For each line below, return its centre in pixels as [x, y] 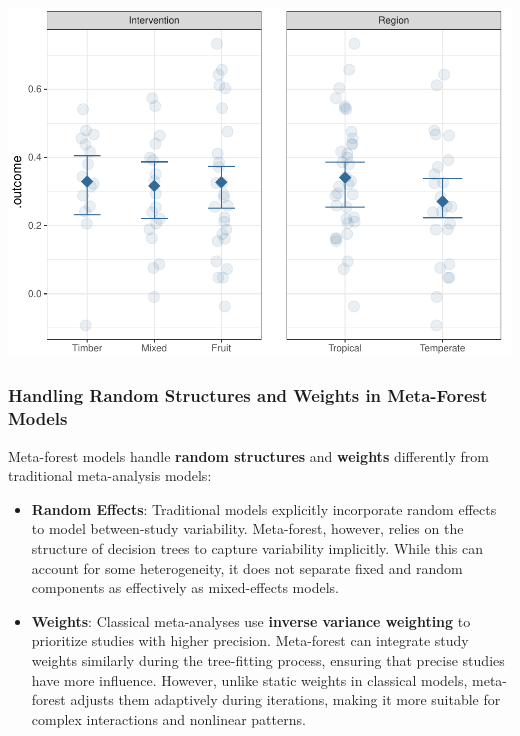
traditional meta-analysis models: [110, 475]
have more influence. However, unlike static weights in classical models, [249, 679]
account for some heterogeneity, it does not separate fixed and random [247, 567]
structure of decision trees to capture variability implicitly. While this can [257, 548]
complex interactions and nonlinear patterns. [168, 718]
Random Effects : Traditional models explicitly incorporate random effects [264, 508]
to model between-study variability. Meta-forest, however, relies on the [247, 528]
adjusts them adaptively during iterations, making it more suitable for [285, 699]
